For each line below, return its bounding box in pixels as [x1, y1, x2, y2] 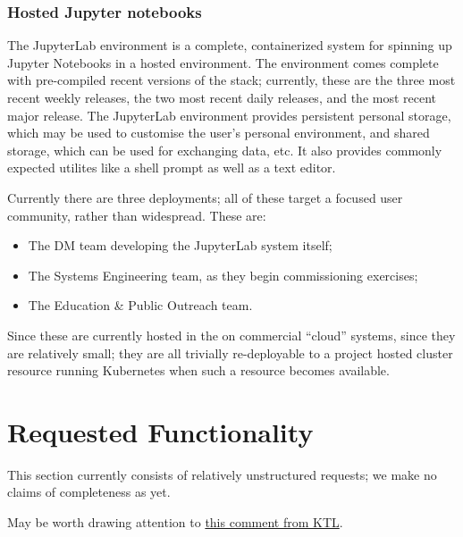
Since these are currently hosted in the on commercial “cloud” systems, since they [7, 325, 456, 344]
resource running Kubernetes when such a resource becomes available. [7, 361, 390, 380]
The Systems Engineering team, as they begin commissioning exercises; [28, 265, 418, 284]
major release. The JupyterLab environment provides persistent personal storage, [7, 105, 451, 124]
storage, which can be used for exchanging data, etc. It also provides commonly [7, 140, 442, 159]
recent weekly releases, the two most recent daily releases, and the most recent [7, 88, 437, 106]
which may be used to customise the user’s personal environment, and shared [7, 123, 430, 142]
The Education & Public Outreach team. [28, 296, 253, 315]
